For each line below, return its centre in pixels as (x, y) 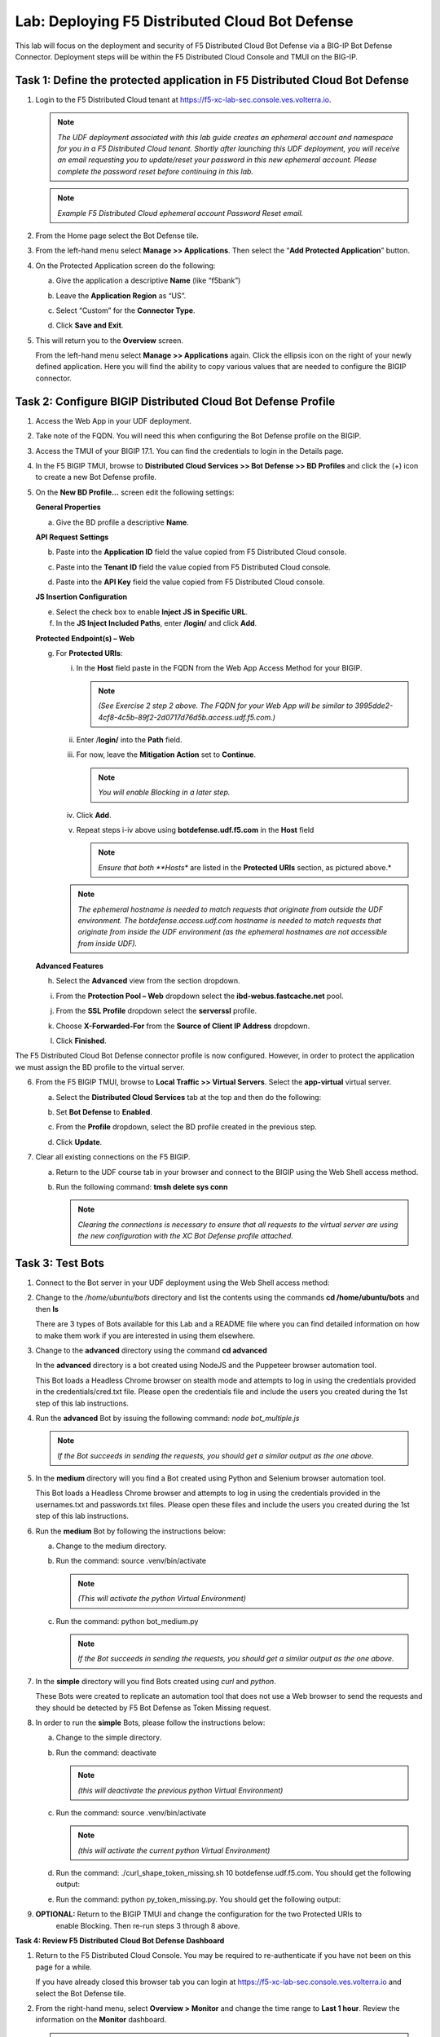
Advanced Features (69, 966)
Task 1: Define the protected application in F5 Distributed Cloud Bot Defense (212, 80)
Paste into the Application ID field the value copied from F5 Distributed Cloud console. (201, 552)
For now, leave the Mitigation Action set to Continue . (166, 755)
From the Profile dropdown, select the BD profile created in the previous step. (187, 1127)
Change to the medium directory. (111, 1546)
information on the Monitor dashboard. (101, 2020)
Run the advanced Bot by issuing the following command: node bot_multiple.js (167, 1418)
